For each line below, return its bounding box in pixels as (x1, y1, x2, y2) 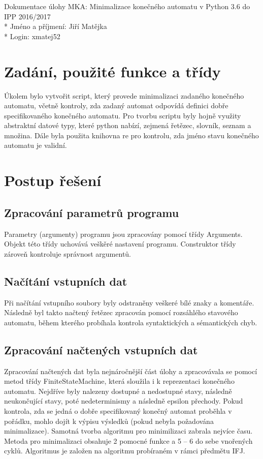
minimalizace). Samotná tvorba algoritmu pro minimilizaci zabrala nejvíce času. (4, 425, 253, 436)
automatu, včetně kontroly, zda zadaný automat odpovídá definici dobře (4, 100, 228, 111)
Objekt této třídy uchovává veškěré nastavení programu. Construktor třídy (4, 238, 236, 249)
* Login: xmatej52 (4, 30, 60, 41)
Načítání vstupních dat (4, 273, 127, 289)
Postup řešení (4, 170, 102, 191)
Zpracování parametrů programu (4, 204, 179, 220)
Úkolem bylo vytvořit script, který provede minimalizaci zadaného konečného (4, 90, 244, 101)
